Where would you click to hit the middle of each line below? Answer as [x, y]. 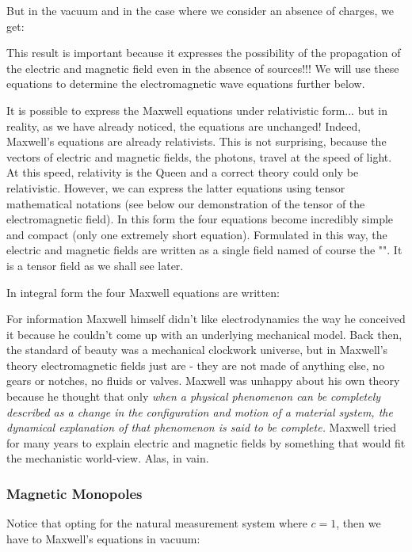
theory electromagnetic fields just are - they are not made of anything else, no [196, 365]
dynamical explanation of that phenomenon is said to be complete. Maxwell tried [202, 427]
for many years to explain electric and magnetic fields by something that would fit [206, 442]
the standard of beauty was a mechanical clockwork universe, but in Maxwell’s [197, 350]
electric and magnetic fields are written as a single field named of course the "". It [204, 250]
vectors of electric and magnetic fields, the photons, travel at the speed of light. [199, 156]
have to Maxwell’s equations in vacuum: [103, 538]
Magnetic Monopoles [74, 493]
